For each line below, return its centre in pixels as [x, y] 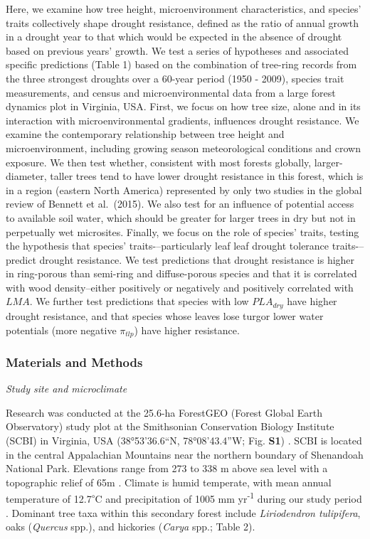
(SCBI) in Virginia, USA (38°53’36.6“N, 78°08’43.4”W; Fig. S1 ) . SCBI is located [184, 440]
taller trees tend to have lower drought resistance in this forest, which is [207, 176]
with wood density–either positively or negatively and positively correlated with [180, 287]
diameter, [26, 176]
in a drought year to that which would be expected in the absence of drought [174, 37]
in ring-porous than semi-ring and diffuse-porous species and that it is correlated [181, 273]
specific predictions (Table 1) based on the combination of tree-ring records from [181, 64]
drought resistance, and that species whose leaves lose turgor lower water [165, 315]
